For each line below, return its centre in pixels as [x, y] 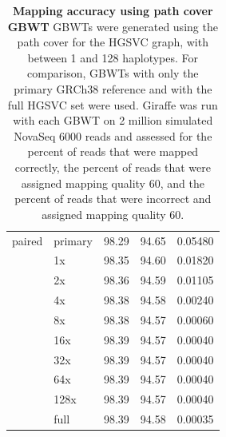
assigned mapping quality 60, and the [113, 183]
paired [28, 240]
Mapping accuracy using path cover [113, 10]
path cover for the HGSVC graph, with [113, 42]
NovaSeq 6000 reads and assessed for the [113, 135]
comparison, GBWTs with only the [113, 73]
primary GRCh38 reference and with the [113, 88]
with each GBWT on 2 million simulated [113, 120]
